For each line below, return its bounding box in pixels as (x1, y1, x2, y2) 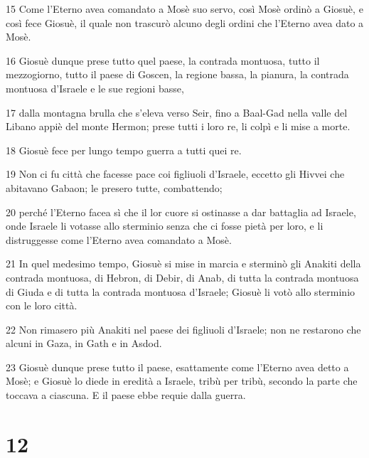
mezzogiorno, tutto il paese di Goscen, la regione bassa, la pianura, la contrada (6, 67, 349, 82)
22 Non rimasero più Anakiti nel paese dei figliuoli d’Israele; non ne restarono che (6, 321, 361, 336)
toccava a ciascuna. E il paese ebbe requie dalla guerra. (6, 388, 246, 403)
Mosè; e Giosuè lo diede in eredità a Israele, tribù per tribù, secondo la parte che (6, 373, 358, 388)
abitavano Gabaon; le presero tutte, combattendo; (6, 180, 223, 195)
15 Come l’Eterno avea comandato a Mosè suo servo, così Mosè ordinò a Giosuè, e (6, 1, 363, 16)
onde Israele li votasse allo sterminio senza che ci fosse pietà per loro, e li (6, 218, 323, 233)
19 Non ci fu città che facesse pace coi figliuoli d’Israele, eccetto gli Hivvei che (6, 166, 345, 181)
